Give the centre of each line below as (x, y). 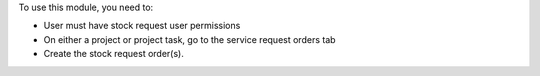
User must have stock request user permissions (142, 26)
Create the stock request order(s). (113, 54)
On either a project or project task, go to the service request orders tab (189, 39)
